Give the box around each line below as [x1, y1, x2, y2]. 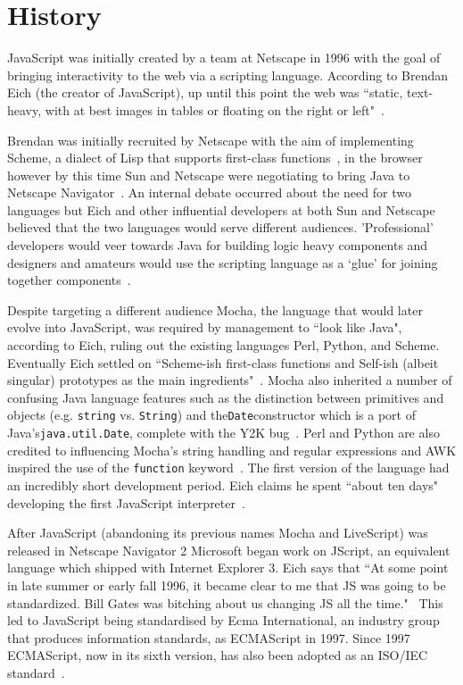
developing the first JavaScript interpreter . [7, 493, 245, 512]
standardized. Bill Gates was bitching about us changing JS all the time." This [7, 593, 443, 612]
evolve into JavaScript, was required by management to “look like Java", [7, 318, 402, 337]
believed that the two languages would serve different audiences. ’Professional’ [7, 218, 434, 237]
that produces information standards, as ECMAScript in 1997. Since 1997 [7, 628, 410, 647]
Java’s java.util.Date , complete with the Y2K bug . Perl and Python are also [7, 423, 440, 442]
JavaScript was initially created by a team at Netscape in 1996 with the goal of [7, 48, 441, 67]
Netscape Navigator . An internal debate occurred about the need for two [7, 183, 411, 202]
